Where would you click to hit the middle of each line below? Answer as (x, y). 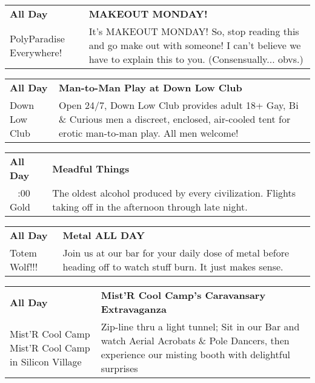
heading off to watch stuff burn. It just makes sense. (173, 267)
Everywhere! (36, 52)
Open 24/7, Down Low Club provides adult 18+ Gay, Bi (179, 105)
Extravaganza (134, 309)
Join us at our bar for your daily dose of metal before (176, 253)
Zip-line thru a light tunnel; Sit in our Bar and (200, 326)
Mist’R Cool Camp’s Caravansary (183, 295)
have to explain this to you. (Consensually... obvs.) (196, 59)
